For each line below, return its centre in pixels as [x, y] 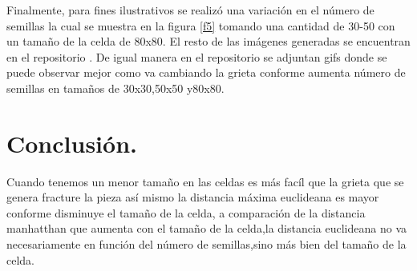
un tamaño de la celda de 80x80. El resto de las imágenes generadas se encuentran [208, 41]
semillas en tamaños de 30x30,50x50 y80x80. [115, 88]
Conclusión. [72, 143]
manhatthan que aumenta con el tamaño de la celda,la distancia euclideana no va [207, 228]
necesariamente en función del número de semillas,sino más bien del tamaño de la [206, 244]
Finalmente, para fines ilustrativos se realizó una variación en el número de [190, 10]
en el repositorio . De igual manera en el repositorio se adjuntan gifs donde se [197, 56]
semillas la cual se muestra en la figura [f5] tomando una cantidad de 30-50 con [201, 25]
